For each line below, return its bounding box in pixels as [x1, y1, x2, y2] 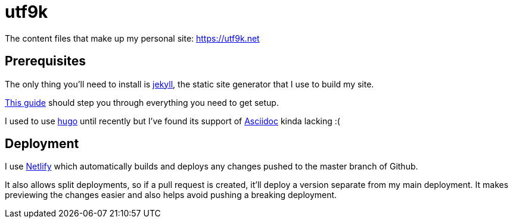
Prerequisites [5, 54, 86, 69]
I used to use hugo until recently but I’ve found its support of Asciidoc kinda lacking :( [5, 115, 340, 126]
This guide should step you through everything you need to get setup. [5, 97, 279, 108]
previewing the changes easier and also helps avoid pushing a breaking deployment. [5, 190, 337, 200]
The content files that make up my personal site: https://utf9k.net [5, 33, 260, 43]
